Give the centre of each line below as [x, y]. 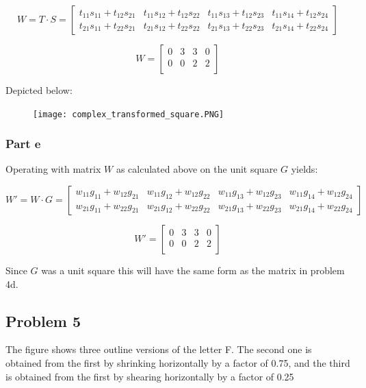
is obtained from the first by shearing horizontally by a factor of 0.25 [150, 376]
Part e [23, 144]
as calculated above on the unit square [197, 169]
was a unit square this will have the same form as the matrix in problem [193, 270]
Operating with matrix [53, 169]
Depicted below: [39, 90]
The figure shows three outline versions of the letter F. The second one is [159, 349]
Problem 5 [43, 320]
